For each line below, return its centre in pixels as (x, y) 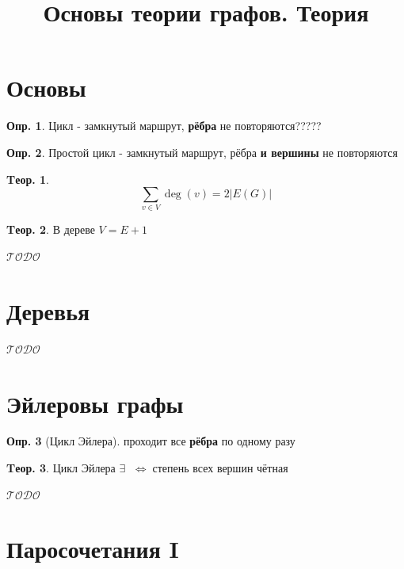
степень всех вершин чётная (220, 468)
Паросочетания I (93, 549)
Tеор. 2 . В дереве (51, 229)
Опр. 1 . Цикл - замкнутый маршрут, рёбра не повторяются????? (164, 126)
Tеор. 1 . (28, 179)
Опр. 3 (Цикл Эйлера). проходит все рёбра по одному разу (151, 441)
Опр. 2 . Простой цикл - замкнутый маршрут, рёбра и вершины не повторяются (202, 152)
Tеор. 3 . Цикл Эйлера (61, 468)
